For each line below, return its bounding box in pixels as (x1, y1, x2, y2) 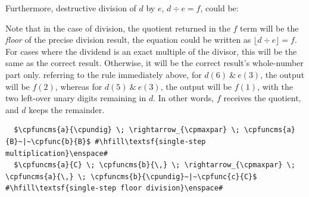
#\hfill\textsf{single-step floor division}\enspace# (5, 184, 223, 193)
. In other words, (153, 92, 214, 104)
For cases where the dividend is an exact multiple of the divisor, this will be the (5, 45, 297, 57)
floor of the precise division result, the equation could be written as (5, 33, 251, 46)
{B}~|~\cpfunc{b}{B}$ (5, 137, 91, 146)
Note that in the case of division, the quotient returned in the (5, 21, 230, 34)
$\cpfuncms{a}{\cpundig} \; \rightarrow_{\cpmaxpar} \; (14, 126, 240, 135)
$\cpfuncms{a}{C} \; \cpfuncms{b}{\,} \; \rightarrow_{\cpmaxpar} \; (14, 161, 295, 170)
